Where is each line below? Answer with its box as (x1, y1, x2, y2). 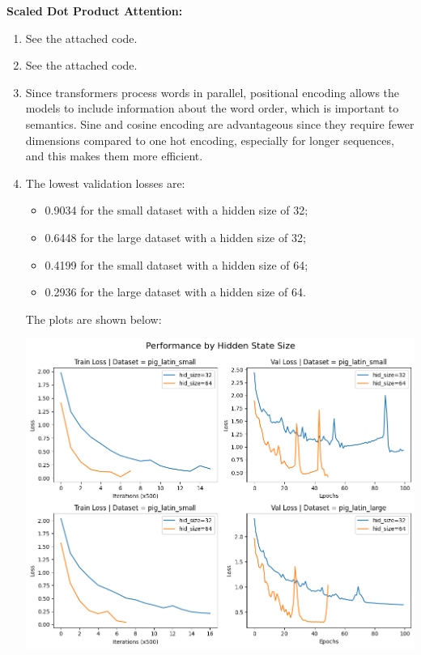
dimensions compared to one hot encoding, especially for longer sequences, (25, 131, 394, 148)
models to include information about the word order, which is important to (25, 100, 399, 117)
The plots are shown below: (25, 310, 162, 327)
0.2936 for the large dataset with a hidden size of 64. (45, 283, 306, 300)
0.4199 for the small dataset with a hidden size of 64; (45, 256, 308, 273)
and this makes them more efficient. (25, 147, 203, 164)
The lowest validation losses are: (25, 174, 185, 191)
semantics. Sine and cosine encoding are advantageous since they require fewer (25, 115, 415, 132)
